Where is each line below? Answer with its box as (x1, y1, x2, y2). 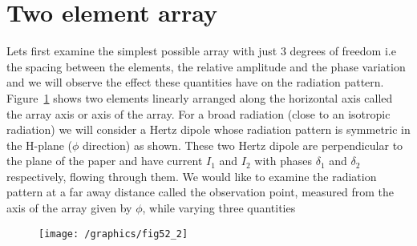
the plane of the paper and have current (6, 152, 203, 169)
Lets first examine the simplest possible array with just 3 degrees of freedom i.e (6, 42, 396, 59)
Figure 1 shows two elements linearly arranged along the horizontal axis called (6, 89, 393, 106)
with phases (254, 152, 313, 169)
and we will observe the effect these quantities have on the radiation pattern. (6, 74, 384, 91)
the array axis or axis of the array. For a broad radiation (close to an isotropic (6, 105, 391, 122)
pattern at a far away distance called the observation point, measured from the (6, 183, 395, 200)
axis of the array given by (6, 200, 132, 216)
